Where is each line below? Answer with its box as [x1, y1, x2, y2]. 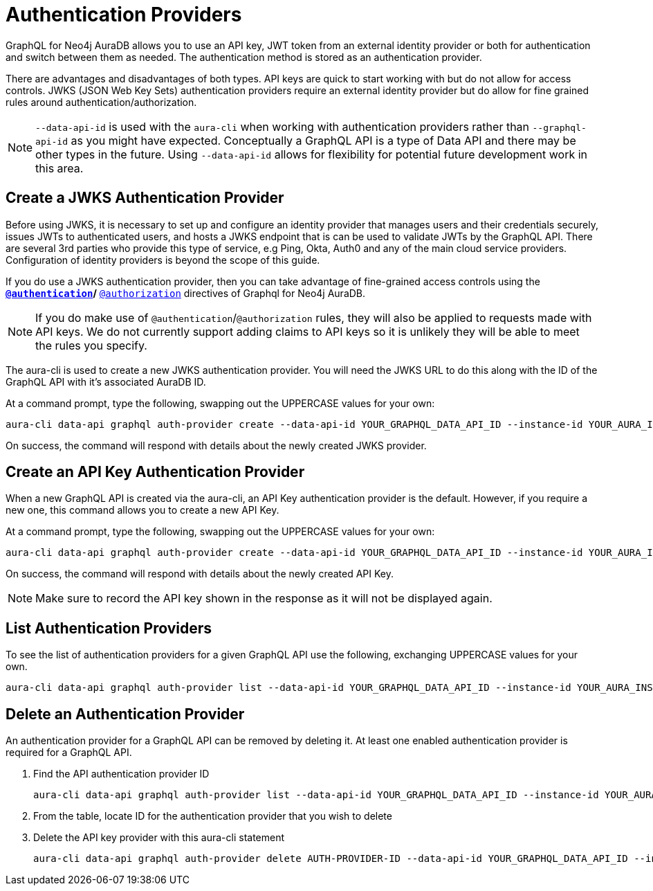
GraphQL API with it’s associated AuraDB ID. [6, 375, 206, 388]
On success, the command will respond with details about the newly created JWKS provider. [6, 439, 427, 451]
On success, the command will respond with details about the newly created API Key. [6, 568, 394, 580]
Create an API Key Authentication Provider [6, 463, 305, 481]
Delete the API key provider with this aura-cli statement [33, 831, 285, 844]
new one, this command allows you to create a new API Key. [6, 504, 279, 516]
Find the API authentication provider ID [33, 768, 210, 780]
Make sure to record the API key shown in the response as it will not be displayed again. [35, 591, 493, 606]
